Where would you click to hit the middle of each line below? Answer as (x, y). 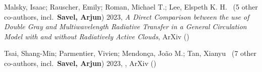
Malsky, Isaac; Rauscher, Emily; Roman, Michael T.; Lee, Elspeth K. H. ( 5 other (131, 7)
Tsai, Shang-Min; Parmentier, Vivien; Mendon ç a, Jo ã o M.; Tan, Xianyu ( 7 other (130, 53)
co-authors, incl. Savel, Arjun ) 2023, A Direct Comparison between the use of (127, 16)
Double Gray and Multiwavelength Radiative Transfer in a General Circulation (125, 26)
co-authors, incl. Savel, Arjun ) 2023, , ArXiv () (80, 63)
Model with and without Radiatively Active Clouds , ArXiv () (97, 36)
